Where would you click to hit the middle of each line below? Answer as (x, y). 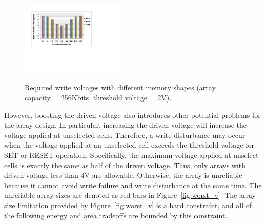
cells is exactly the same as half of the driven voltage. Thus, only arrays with (125, 165)
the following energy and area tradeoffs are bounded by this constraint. (116, 215)
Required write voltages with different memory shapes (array (120, 87)
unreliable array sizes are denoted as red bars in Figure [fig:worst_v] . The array (130, 195)
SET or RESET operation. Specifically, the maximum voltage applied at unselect (131, 155)
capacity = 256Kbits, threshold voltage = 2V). (98, 98)
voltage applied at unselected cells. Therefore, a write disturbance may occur (125, 135)
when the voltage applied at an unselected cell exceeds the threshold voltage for (129, 145)
